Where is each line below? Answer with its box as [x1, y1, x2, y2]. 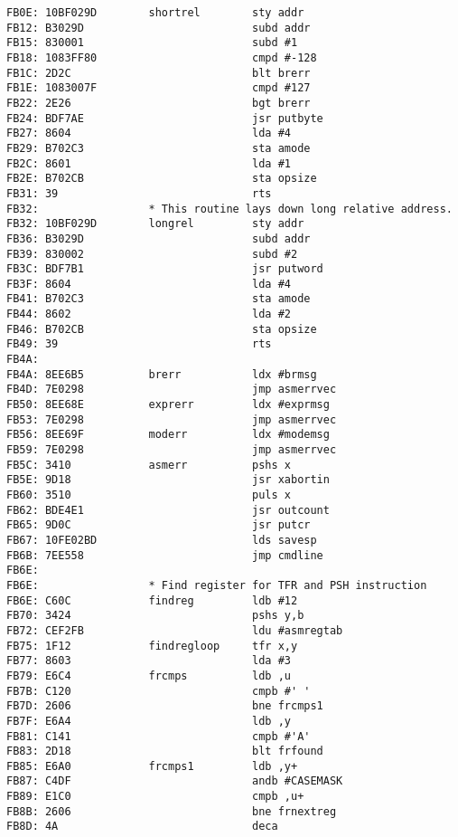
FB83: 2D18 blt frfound [6, 745, 323, 758]
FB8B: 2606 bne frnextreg [6, 804, 337, 818]
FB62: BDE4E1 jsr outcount [6, 503, 330, 517]
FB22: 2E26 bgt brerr [6, 96, 311, 109]
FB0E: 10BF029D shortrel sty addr [6, 6, 304, 19]
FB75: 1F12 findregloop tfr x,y [6, 639, 298, 652]
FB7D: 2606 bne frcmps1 [6, 699, 323, 713]
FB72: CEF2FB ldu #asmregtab [6, 623, 343, 637]
